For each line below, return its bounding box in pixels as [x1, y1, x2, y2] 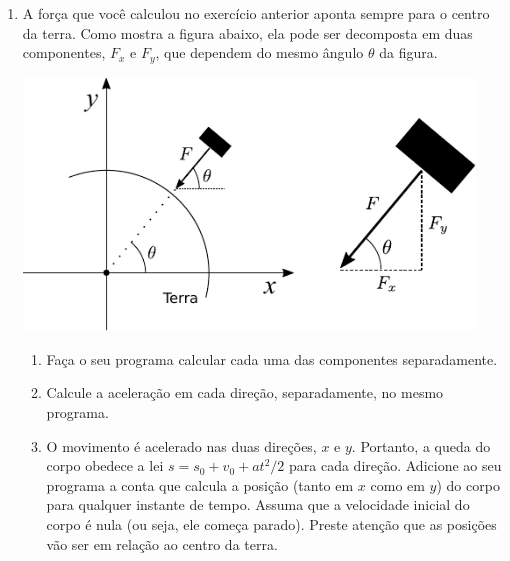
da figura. [379, 42, 438, 63]
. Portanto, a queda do [351, 435, 491, 456]
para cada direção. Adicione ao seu [289, 455, 502, 476]
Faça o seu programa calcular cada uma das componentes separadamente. [46, 348, 498, 369]
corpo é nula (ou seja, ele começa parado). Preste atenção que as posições [46, 513, 497, 534]
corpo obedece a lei [46, 455, 164, 476]
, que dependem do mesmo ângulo [155, 42, 364, 63]
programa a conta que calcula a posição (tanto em [46, 474, 354, 495]
